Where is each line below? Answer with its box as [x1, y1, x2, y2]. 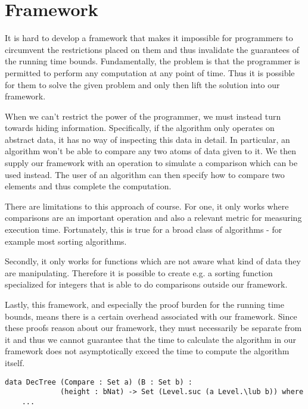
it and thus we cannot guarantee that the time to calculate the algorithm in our [5, 333, 297, 345]
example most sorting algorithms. [5, 235, 127, 247]
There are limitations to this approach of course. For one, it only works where [5, 199, 289, 212]
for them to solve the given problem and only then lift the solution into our [5, 78, 280, 90]
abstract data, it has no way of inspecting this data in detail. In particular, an [5, 133, 290, 145]
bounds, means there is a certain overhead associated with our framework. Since [5, 310, 297, 322]
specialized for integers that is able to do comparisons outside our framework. [5, 278, 288, 291]
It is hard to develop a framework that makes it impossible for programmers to [5, 32, 293, 44]
